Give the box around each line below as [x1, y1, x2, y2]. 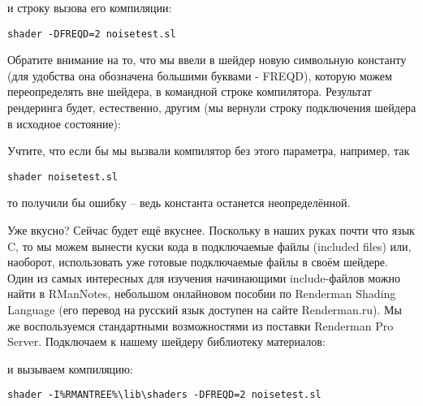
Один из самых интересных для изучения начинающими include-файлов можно [7, 269, 400, 286]
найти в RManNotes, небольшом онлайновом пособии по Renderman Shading [7, 285, 396, 302]
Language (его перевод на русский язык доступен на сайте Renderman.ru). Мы [7, 301, 402, 318]
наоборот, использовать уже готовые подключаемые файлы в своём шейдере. [7, 253, 388, 270]
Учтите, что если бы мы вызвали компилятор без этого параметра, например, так [7, 142, 410, 159]
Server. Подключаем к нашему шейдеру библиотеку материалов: [7, 333, 326, 350]
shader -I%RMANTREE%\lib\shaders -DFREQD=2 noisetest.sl [7, 389, 322, 401]
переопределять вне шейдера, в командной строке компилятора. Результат [7, 83, 372, 100]
